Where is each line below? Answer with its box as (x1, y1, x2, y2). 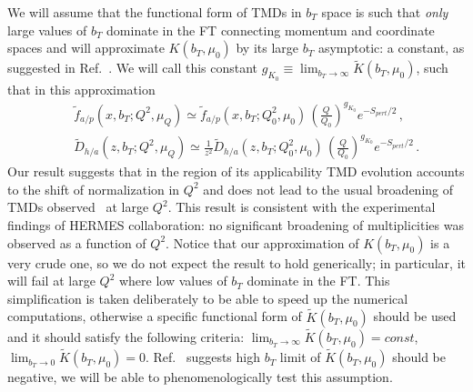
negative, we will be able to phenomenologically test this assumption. (7, 367, 393, 387)
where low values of (118, 271, 227, 290)
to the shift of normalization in (7, 179, 180, 198)
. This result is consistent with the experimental (167, 197, 436, 216)
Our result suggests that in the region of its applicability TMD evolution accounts (7, 162, 465, 181)
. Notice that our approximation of (166, 233, 359, 252)
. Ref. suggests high (145, 347, 260, 367)
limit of (279, 347, 321, 367)
